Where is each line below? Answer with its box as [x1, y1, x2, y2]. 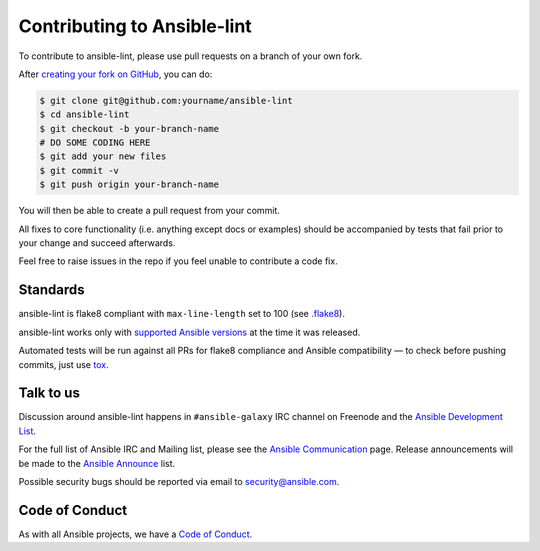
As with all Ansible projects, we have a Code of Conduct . [18, 528, 253, 540]
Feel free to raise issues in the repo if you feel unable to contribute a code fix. [18, 255, 339, 267]
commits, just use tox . [18, 358, 109, 370]
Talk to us [18, 385, 80, 402]
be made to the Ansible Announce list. [18, 457, 176, 469]
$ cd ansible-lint [39, 109, 130, 120]
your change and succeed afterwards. [18, 237, 176, 249]
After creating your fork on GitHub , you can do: [18, 68, 213, 80]
